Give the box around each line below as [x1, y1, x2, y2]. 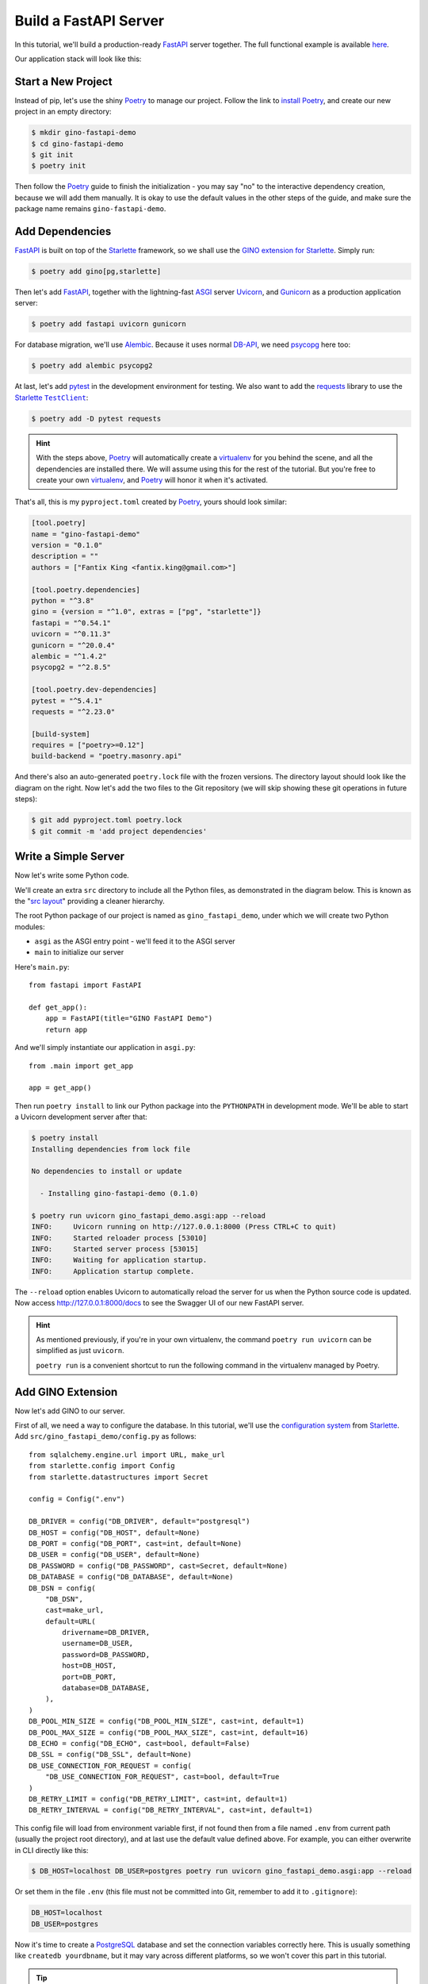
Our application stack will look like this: [14, 54, 142, 63]
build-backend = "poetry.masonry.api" [31, 752, 182, 761]
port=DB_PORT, [62, 1672, 117, 1682]
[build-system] [31, 729, 90, 738]
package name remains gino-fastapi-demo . [14, 204, 166, 213]
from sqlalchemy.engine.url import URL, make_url [29, 1450, 226, 1459]
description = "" [31, 552, 99, 561]
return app [44, 1025, 88, 1034]
